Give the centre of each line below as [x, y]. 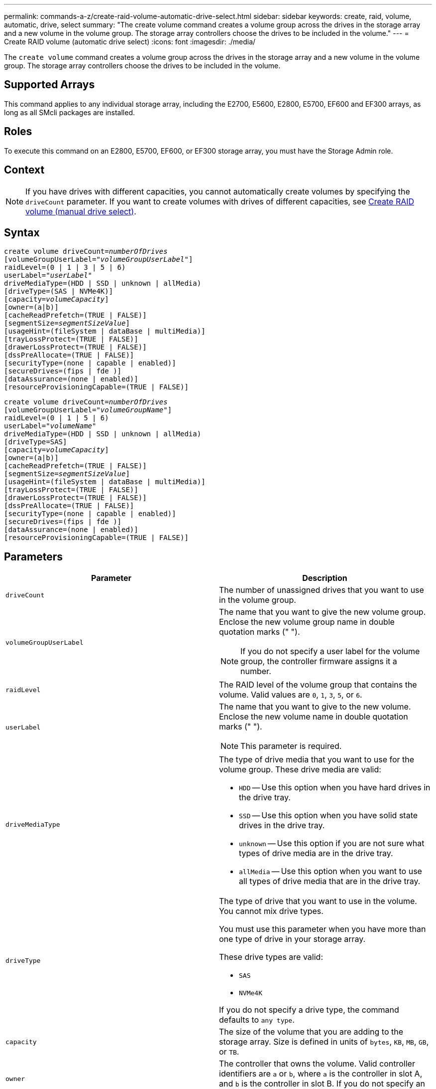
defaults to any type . [257, 1020]
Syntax [22, 232]
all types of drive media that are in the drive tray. [330, 881]
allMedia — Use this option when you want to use [330, 871]
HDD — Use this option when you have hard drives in [335, 788]
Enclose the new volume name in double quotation [314, 717]
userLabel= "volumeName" [50, 426]
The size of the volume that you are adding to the [311, 1032]
